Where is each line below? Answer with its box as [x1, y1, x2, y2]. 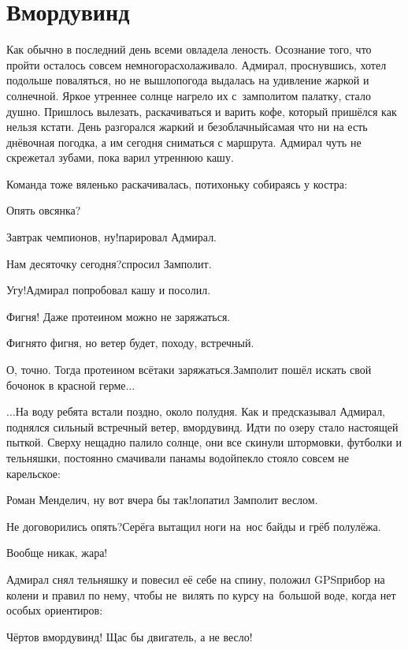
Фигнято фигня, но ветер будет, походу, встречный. [6, 334, 254, 351]
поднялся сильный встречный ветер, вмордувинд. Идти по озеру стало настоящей [6, 418, 399, 435]
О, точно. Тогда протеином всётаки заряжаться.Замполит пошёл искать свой [6, 361, 372, 378]
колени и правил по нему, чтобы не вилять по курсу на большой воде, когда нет [6, 586, 396, 603]
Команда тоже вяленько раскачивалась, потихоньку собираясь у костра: [6, 175, 347, 192]
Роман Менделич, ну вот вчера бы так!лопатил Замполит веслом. [6, 491, 318, 508]
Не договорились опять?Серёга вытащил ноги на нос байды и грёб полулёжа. [6, 517, 381, 534]
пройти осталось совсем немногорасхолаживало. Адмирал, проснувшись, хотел [6, 56, 387, 73]
